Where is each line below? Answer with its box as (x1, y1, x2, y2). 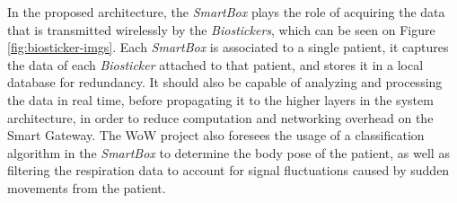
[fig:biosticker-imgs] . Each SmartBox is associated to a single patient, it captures (7, 38, 449, 57)
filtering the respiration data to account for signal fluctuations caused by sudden (7, 161, 450, 180)
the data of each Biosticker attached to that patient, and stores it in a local (7, 55, 424, 74)
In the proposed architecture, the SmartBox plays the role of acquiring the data (7, 3, 445, 21)
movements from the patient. (7, 178, 166, 197)
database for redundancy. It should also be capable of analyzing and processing (7, 73, 443, 92)
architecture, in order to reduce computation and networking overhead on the (7, 108, 434, 127)
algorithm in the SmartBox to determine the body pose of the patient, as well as (7, 143, 450, 162)
